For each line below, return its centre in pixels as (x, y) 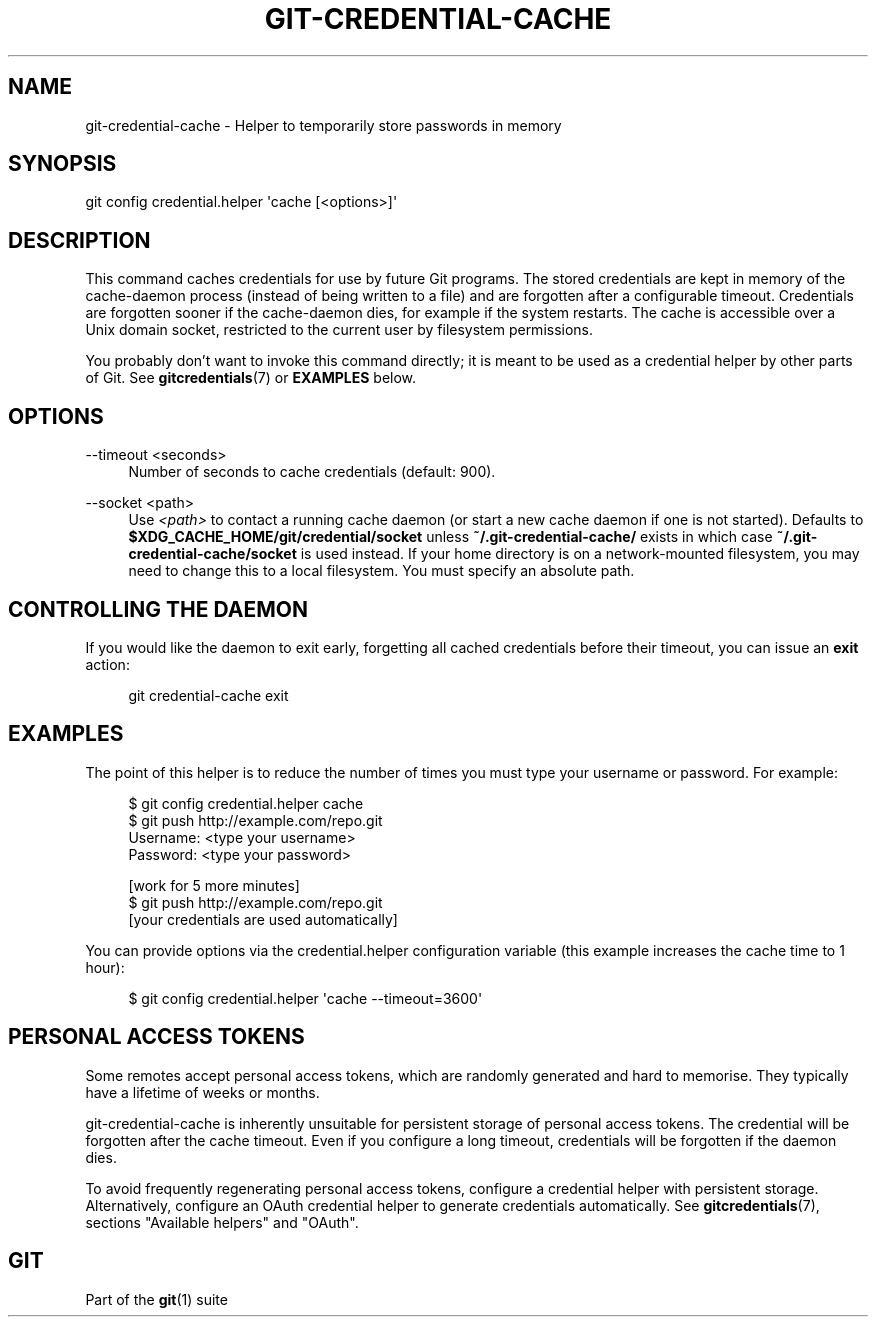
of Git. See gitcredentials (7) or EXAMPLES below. (251, 378)
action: (107, 664)
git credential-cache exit (208, 695)
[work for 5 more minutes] (214, 885)
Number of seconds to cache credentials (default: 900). (312, 472)
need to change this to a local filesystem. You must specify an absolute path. (381, 571)
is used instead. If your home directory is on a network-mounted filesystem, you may (580, 554)
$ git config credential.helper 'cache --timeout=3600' (305, 998)
